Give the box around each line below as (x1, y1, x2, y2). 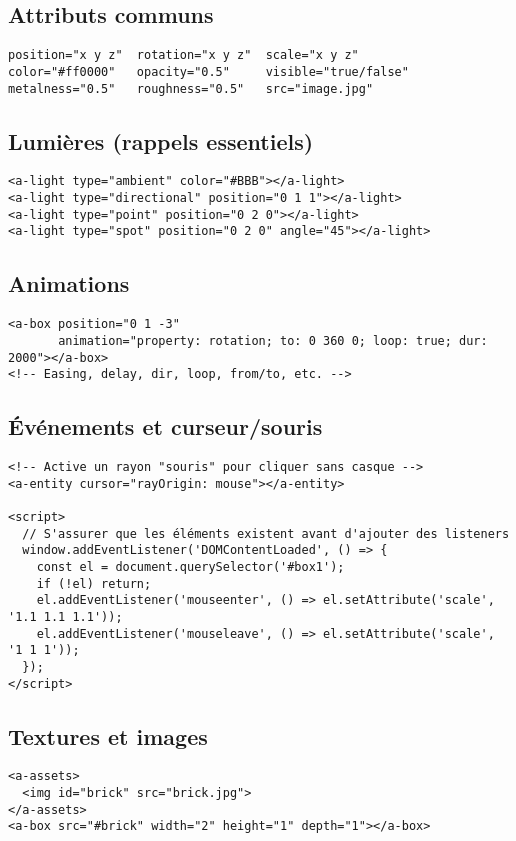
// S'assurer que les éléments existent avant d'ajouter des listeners (22, 526, 510, 541)
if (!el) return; (36, 576, 152, 591)
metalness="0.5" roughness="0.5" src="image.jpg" (8, 81, 374, 96)
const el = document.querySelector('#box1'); (36, 559, 345, 574)
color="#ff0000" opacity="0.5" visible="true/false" (8, 64, 409, 79)
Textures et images (8, 720, 208, 751)
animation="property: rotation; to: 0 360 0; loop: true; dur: (58, 333, 488, 348)
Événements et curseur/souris (8, 411, 323, 442)
